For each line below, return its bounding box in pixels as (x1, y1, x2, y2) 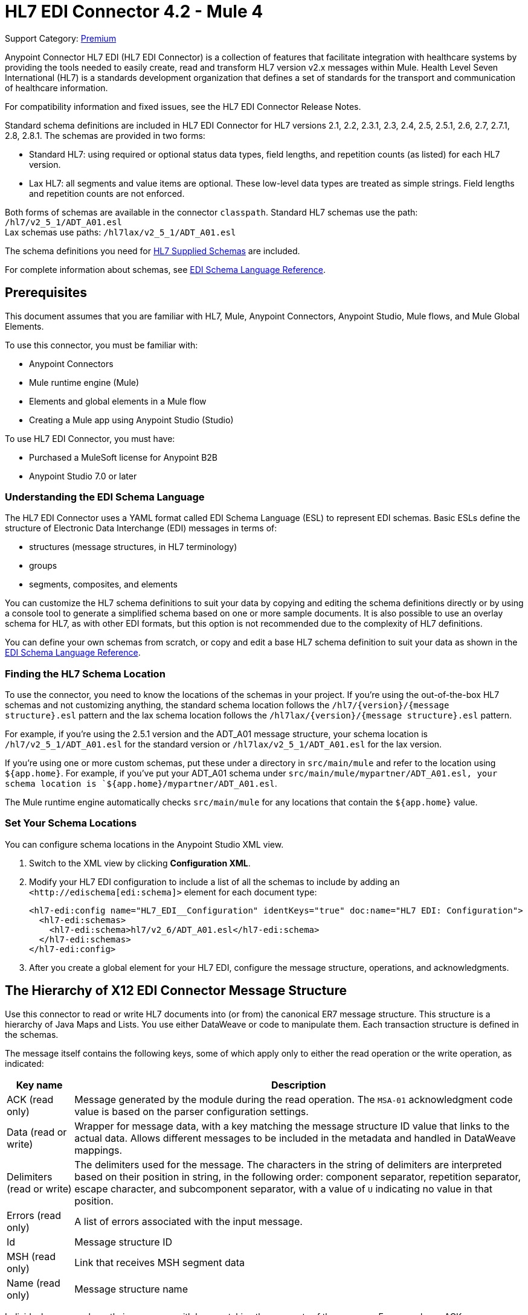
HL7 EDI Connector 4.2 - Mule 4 (5, 1, 263, 22)
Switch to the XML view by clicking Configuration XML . (29, 857, 251, 868)
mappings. (74, 1144, 123, 1156)
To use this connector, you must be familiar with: (5, 339, 198, 350)
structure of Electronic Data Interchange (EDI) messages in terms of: (5, 523, 277, 534)
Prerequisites (5, 285, 87, 301)
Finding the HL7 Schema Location (5, 667, 166, 680)
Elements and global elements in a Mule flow (29, 395, 207, 406)
